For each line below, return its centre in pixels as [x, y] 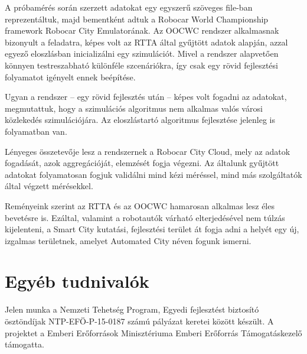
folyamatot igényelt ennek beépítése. [70, 77]
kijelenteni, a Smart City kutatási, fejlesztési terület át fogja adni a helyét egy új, [152, 229]
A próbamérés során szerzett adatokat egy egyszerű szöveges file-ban [129, 7]
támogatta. [25, 344]
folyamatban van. [36, 131]
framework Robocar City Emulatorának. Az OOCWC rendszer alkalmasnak [142, 30]
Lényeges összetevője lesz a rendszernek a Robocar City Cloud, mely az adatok [148, 151]
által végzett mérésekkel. [49, 186]
